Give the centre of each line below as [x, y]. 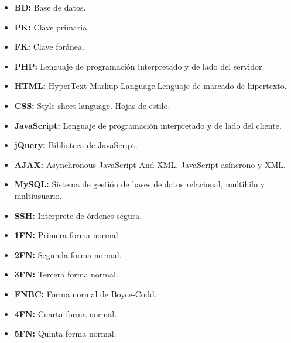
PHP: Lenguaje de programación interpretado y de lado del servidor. [139, 66]
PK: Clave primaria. [52, 27]
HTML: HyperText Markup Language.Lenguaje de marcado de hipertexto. [150, 86]
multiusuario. [38, 195]
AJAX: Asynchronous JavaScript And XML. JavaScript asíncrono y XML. [150, 164]
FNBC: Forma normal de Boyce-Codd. [85, 294]
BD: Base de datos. [50, 7]
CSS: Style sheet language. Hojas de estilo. [92, 105]
